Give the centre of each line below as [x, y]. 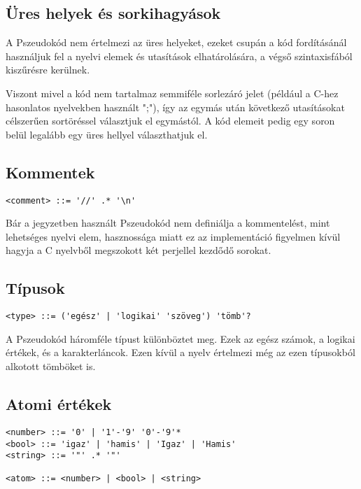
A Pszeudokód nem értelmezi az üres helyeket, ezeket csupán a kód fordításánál [176, 42]
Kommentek [50, 172]
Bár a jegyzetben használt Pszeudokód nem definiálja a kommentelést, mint [168, 223]
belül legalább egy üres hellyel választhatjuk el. [107, 134]
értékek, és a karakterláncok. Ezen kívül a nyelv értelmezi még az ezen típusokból [180, 352]
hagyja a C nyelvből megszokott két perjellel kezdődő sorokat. [139, 250]
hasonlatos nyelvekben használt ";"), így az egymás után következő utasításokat [175, 107]
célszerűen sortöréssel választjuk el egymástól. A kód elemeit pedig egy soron [170, 121]
